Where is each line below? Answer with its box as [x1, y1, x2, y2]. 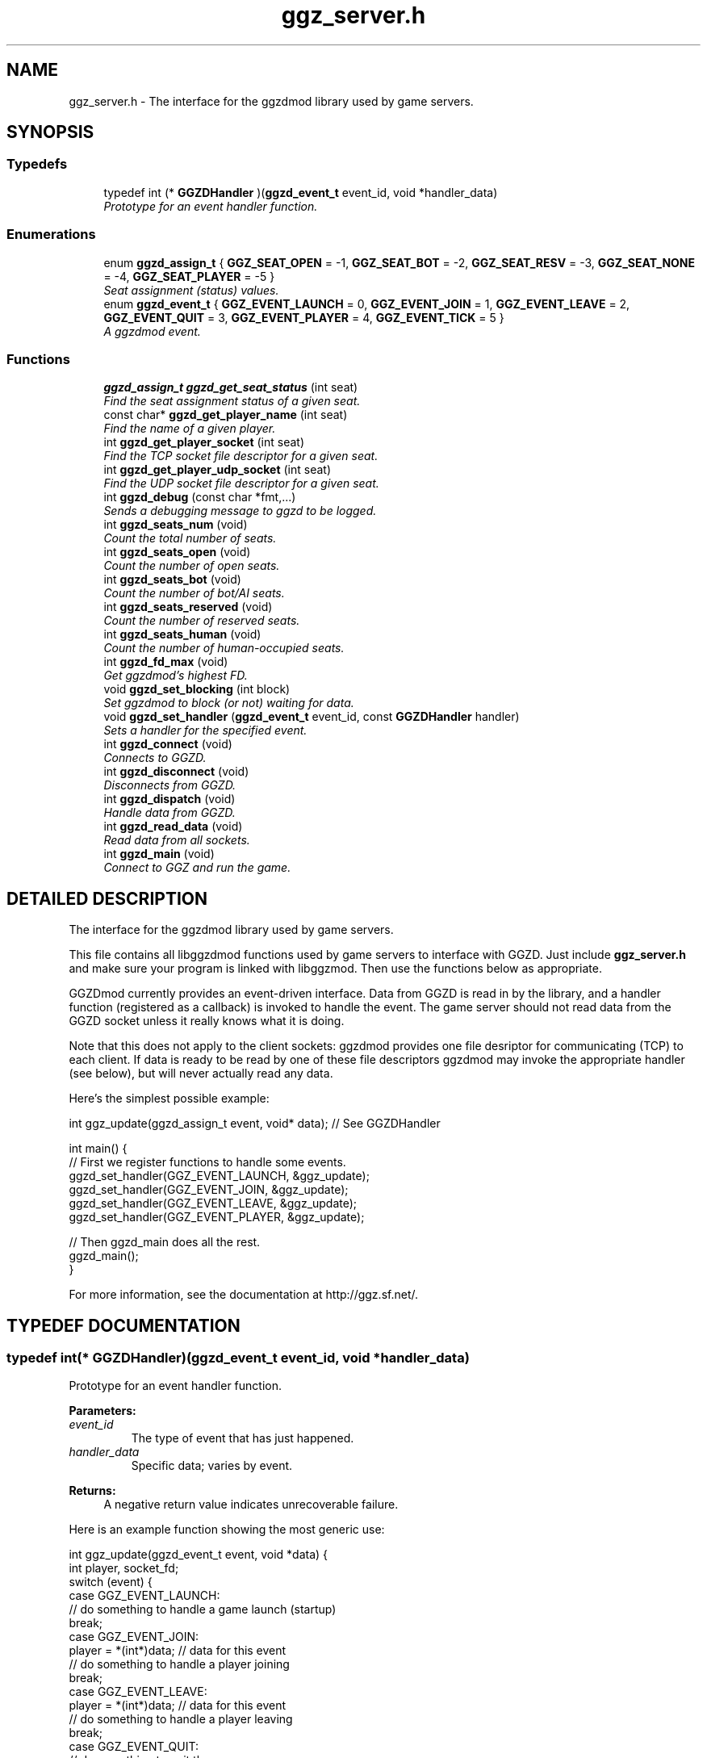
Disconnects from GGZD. [103, 778, 236, 793]
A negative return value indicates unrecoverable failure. [103, 1497, 399, 1512]
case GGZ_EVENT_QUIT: [69, 1739, 199, 1754]
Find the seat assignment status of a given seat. [103, 394, 361, 408]
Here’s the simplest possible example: [69, 1091, 270, 1106]
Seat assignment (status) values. [103, 283, 279, 297]
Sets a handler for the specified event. [103, 723, 307, 738]
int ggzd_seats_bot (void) [103, 572, 241, 587]
